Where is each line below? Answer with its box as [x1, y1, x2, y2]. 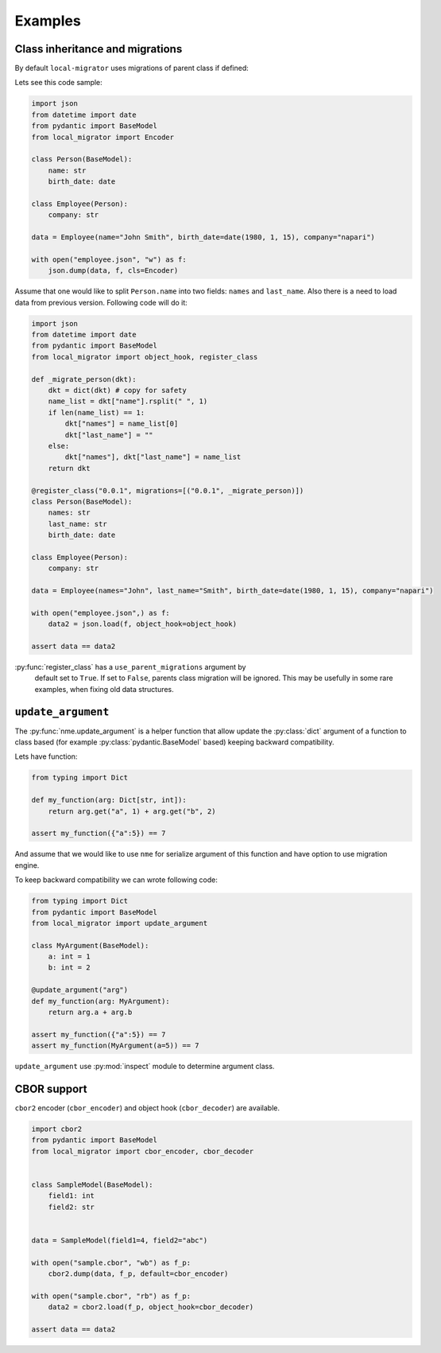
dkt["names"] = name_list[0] [64, 419, 179, 429]
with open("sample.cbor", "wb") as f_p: [31, 1258, 191, 1267]
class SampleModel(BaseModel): [31, 1180, 154, 1189]
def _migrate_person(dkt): [31, 375, 137, 383]
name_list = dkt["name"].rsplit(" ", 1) [48, 397, 208, 406]
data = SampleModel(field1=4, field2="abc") [31, 1235, 208, 1245]
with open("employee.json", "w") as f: [31, 255, 187, 264]
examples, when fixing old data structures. [34, 684, 174, 694]
